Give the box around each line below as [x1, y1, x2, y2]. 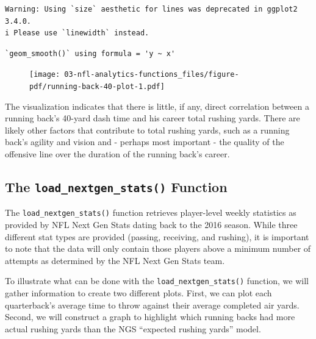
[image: [29, 70, 60, 79]
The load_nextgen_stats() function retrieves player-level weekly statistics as [5, 206, 296, 219]
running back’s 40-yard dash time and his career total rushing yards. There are [5, 112, 300, 124]
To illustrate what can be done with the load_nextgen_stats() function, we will [5, 274, 309, 287]
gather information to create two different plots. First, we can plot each [5, 287, 272, 299]
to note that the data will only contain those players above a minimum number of [5, 242, 311, 255]
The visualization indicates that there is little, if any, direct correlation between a [5, 99, 309, 112]
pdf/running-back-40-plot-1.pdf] [29, 82, 165, 91]
